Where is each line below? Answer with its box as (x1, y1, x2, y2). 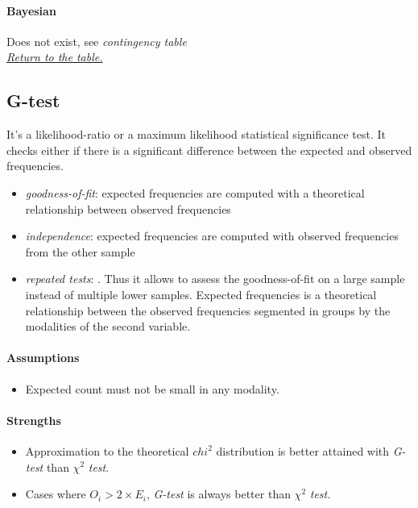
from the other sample (25, 243, 135, 260)
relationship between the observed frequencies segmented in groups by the (25, 302, 391, 319)
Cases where (25, 485, 86, 502)
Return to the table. (6, 48, 103, 65)
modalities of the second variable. (25, 318, 191, 335)
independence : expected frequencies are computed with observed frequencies (25, 227, 399, 244)
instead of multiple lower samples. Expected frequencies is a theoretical (25, 285, 377, 302)
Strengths (6, 411, 61, 428)
